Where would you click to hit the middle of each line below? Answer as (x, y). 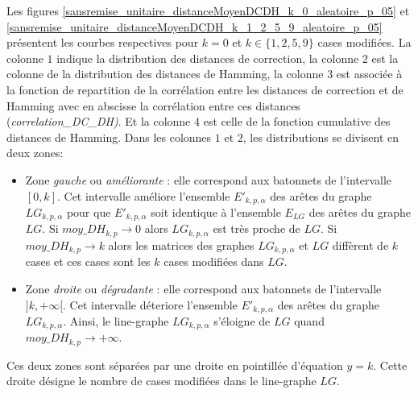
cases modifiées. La (364, 42)
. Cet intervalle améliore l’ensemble (143, 195)
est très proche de (257, 228)
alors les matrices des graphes (181, 245)
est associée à (369, 74)
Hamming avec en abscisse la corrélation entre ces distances (153, 105)
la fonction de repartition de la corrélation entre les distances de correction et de (205, 89)
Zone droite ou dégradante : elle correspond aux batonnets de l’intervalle (203, 288)
